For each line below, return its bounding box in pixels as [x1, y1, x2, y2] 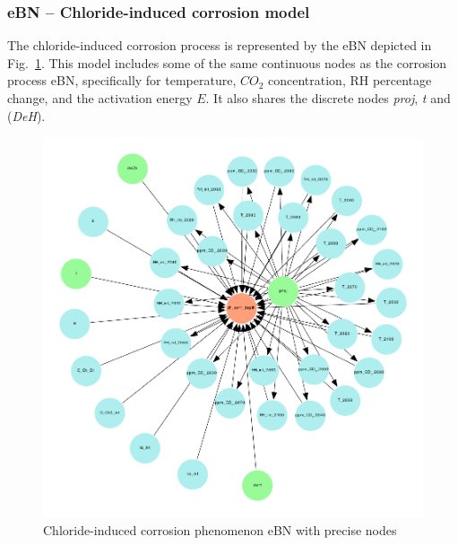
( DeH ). [7, 106, 46, 125]
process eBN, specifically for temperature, [7, 71, 237, 90]
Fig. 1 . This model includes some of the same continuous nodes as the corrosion [7, 53, 447, 72]
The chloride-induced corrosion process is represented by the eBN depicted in [7, 36, 432, 55]
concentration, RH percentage [268, 71, 432, 90]
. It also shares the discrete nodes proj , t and [205, 89, 451, 107]
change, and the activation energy [7, 89, 193, 107]
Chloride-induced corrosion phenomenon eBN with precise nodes [43, 520, 397, 539]
